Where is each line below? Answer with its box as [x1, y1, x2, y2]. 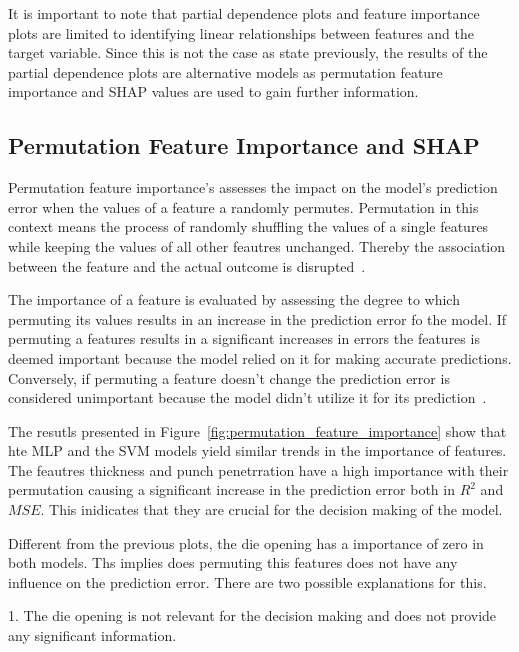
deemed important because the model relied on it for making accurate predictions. [8, 347, 512, 368]
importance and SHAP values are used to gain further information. [8, 81, 419, 102]
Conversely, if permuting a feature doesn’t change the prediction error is [8, 367, 450, 388]
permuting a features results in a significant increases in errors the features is [8, 328, 480, 349]
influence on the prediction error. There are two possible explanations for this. [8, 571, 487, 592]
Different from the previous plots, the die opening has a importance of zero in [8, 532, 484, 553]
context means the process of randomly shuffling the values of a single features [8, 216, 489, 237]
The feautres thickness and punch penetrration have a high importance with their [8, 459, 509, 480]
